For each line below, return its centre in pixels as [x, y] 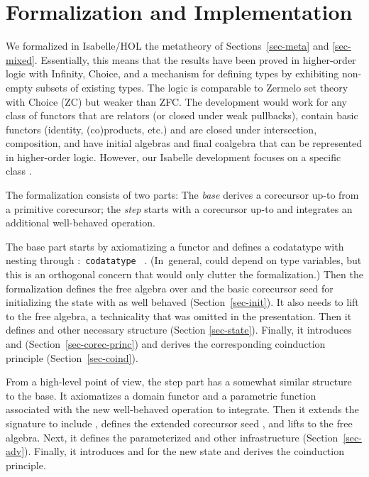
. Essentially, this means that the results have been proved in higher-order [195, 59]
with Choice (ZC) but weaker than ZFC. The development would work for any [176, 101]
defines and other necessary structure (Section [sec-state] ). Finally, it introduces [179, 330]
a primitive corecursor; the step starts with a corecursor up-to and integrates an [179, 208]
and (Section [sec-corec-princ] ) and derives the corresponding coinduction [166, 344]
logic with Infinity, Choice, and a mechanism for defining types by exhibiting [172, 73]
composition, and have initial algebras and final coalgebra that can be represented [184, 143]
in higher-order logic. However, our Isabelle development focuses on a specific [174, 157]
